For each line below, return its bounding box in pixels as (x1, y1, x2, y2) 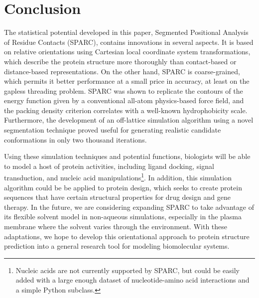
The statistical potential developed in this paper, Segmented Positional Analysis (4, 27, 249, 37)
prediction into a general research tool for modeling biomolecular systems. (4, 241, 230, 251)
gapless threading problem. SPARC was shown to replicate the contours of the (4, 85, 243, 96)
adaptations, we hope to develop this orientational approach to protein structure (4, 231, 250, 241)
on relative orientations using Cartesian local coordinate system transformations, (4, 46, 251, 57)
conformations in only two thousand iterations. (4, 134, 147, 145)
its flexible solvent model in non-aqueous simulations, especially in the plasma (4, 211, 242, 222)
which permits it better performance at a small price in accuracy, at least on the (4, 76, 250, 86)
